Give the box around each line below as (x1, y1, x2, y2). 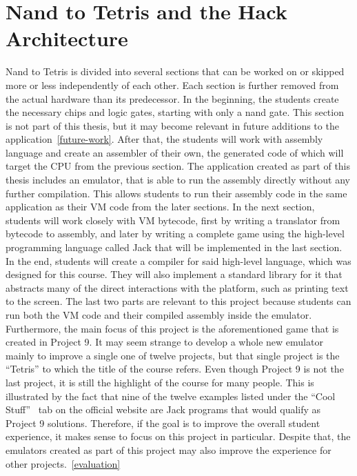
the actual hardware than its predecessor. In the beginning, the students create (6, 91, 339, 106)
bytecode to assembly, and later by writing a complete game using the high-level (6, 226, 345, 241)
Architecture (6, 24, 128, 52)
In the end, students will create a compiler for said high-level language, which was (6, 253, 351, 268)
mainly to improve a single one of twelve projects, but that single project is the (6, 348, 340, 362)
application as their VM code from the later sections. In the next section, (6, 199, 315, 214)
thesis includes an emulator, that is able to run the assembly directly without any (6, 172, 350, 187)
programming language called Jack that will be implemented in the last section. (6, 240, 343, 255)
